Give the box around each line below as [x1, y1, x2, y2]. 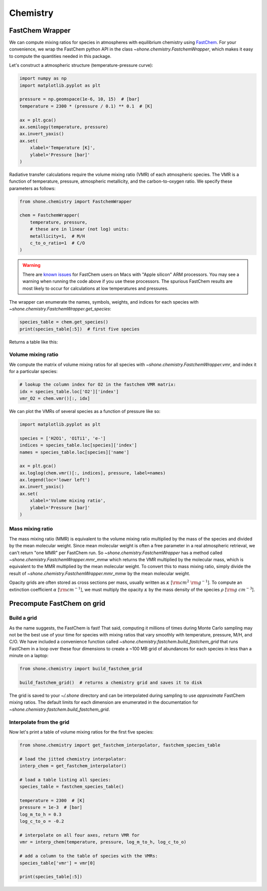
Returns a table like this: [9, 339, 58, 345]
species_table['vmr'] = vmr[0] [19, 860, 96, 866]
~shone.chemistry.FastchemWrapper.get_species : [9, 306, 111, 312]
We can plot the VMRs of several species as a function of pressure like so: [9, 408, 161, 414]
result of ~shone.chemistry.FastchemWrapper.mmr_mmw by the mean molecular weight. [9, 570, 190, 577]
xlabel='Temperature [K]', [30, 145, 96, 151]
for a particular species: [9, 368, 58, 374]
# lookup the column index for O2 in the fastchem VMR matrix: [19, 382, 177, 387]
